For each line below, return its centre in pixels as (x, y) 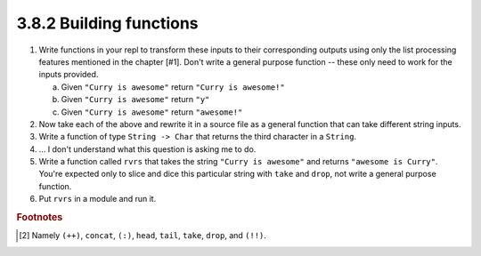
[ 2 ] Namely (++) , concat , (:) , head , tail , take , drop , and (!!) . (143, 236)
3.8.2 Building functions (108, 23)
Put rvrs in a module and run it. (98, 199)
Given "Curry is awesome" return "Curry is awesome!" (173, 87)
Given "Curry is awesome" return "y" (135, 100)
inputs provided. (69, 75)
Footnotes (40, 218)
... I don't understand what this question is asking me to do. (147, 149)
